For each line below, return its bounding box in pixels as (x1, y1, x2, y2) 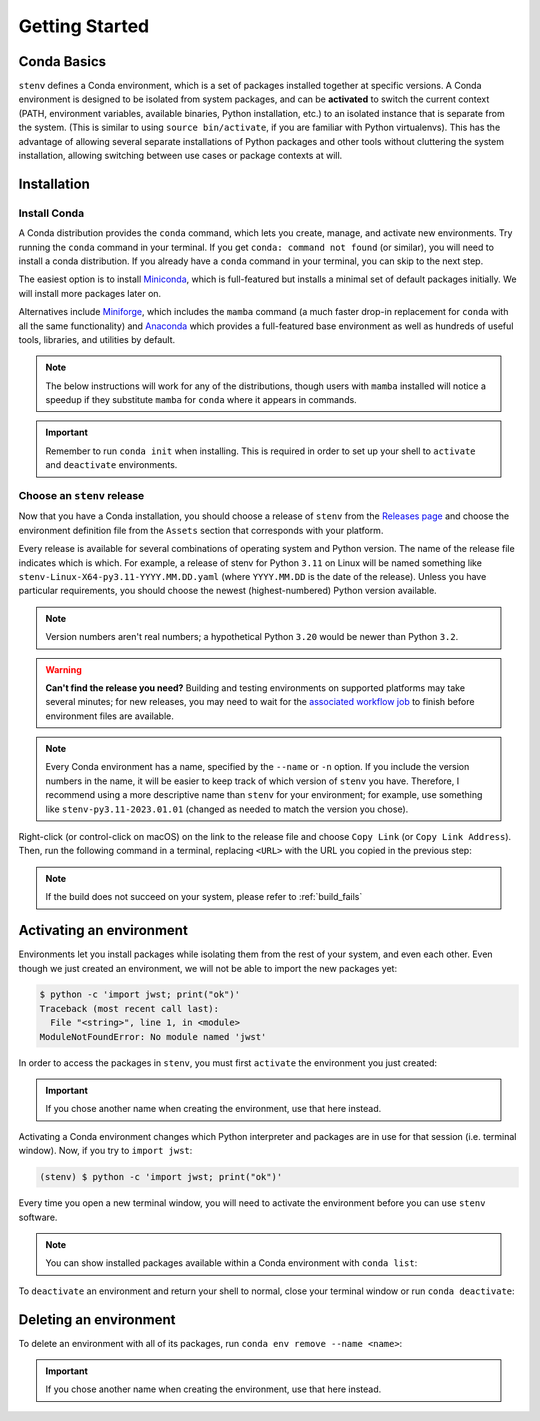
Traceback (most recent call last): (39, 1003, 220, 1014)
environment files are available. (45, 710, 174, 722)
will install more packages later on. (18, 287, 162, 299)
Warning (45, 663, 82, 675)
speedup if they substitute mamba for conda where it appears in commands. (45, 394, 357, 406)
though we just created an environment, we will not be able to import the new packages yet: (18, 962, 398, 974)
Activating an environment (18, 922, 189, 939)
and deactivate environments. (45, 459, 178, 471)
